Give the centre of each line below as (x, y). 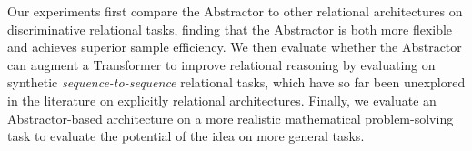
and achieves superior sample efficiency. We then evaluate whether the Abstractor (235, 47)
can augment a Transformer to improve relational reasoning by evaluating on (221, 64)
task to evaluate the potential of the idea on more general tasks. (186, 136)
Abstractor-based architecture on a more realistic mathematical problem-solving (231, 118)
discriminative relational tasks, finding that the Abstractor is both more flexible (230, 29)
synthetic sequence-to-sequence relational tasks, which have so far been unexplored (236, 82)
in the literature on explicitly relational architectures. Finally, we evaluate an (222, 100)
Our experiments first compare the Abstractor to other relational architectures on (235, 11)
